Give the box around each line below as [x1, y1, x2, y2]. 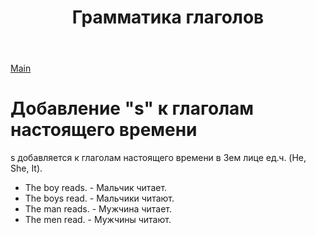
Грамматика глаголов [71, 6, 265, 29]
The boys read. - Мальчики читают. [24, 192, 175, 205]
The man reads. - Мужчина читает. [24, 203, 172, 215]
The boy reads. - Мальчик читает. [24, 182, 168, 194]
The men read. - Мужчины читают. [24, 214, 172, 226]
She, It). [10, 162, 43, 175]
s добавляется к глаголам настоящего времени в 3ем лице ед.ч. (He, [10, 152, 307, 164]
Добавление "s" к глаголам [10, 97, 255, 120]
